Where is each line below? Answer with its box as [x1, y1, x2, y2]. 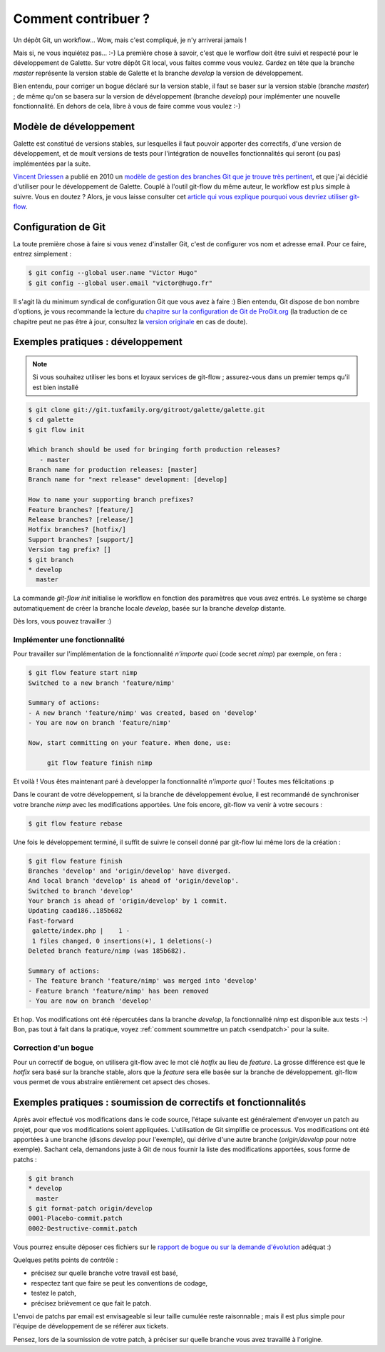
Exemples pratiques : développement [13, 336, 183, 348]
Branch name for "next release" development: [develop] [28, 476, 228, 484]
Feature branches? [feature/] [28, 506, 134, 514]
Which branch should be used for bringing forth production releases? [28, 446, 281, 454]
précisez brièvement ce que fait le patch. [31, 1298, 152, 1307]
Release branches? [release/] [28, 516, 134, 524]
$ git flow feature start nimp [28, 669, 138, 677]
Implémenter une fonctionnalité [13, 634, 125, 644]
